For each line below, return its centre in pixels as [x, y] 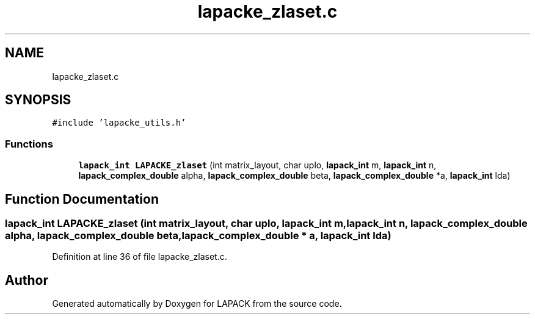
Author [27, 280]
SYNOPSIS [38, 100]
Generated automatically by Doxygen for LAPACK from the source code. [197, 304]
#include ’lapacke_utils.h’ [119, 123]
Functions [29, 144]
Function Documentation [82, 199]
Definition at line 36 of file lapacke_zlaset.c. [140, 257]
